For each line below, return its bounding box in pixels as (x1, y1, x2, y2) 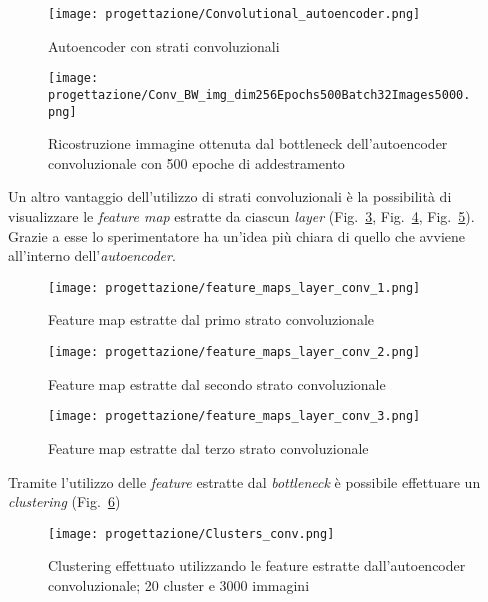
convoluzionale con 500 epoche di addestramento (48, 152, 345, 173)
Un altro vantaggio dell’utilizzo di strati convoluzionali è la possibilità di (8, 186, 452, 207)
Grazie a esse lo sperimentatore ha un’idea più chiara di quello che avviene (8, 225, 466, 246)
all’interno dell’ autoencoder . (8, 245, 176, 266)
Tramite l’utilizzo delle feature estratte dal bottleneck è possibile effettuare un (8, 471, 481, 492)
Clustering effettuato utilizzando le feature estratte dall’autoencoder (48, 555, 466, 576)
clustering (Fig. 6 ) (8, 491, 121, 512)
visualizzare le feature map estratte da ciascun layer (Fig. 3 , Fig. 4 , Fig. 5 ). (8, 206, 475, 226)
